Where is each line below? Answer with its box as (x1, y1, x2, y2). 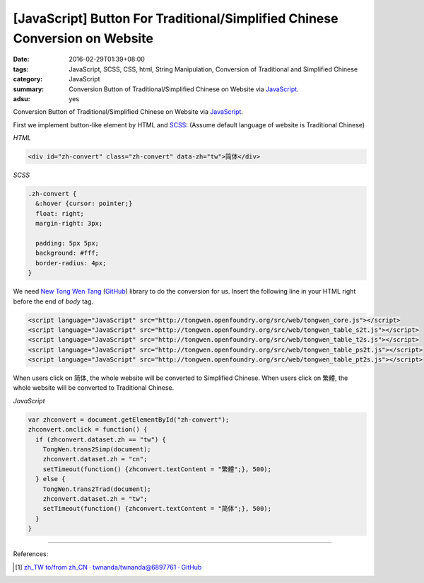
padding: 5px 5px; (35, 239, 99, 247)
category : (13, 75, 43, 83)
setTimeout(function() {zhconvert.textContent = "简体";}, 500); (42, 504, 272, 513)
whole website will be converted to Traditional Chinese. (13, 383, 175, 392)
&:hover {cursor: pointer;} (35, 200, 133, 208)
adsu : (13, 94, 31, 103)
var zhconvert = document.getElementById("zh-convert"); (28, 415, 230, 424)
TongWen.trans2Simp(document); (42, 446, 151, 453)
